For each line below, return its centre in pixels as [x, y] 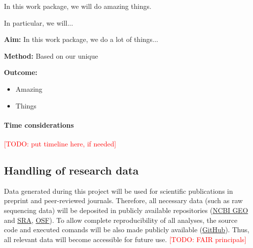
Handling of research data [72, 170]
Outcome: [21, 72]
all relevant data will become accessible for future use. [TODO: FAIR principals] [125, 239]
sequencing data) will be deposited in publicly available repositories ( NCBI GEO [126, 210]
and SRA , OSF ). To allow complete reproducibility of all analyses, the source [121, 220]
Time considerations [39, 124]
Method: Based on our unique [51, 55]
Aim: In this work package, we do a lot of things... [81, 39]
